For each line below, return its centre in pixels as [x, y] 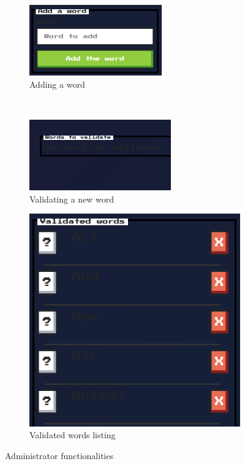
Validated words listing [73, 435]
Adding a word [57, 84]
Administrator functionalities [59, 455]
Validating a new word [72, 199]
